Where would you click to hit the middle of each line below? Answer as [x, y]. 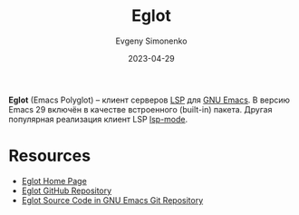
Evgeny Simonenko [151, 41]
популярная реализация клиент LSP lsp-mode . [98, 119]
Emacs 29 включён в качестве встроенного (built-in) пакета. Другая [140, 109]
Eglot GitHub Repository [67, 191]
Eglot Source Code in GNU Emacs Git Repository [112, 200]
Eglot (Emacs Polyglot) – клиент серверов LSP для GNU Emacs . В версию [149, 100]
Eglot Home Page [54, 181]
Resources [50, 156]
